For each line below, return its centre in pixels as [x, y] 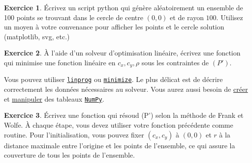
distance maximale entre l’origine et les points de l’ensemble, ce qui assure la [120, 145]
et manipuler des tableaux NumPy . [54, 98]
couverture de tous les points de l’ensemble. [69, 155]
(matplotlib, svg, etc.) [37, 36]
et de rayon [187, 17]
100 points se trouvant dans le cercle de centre [74, 17]
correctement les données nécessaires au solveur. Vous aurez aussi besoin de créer [126, 89]
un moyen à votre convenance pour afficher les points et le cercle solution [114, 27]
